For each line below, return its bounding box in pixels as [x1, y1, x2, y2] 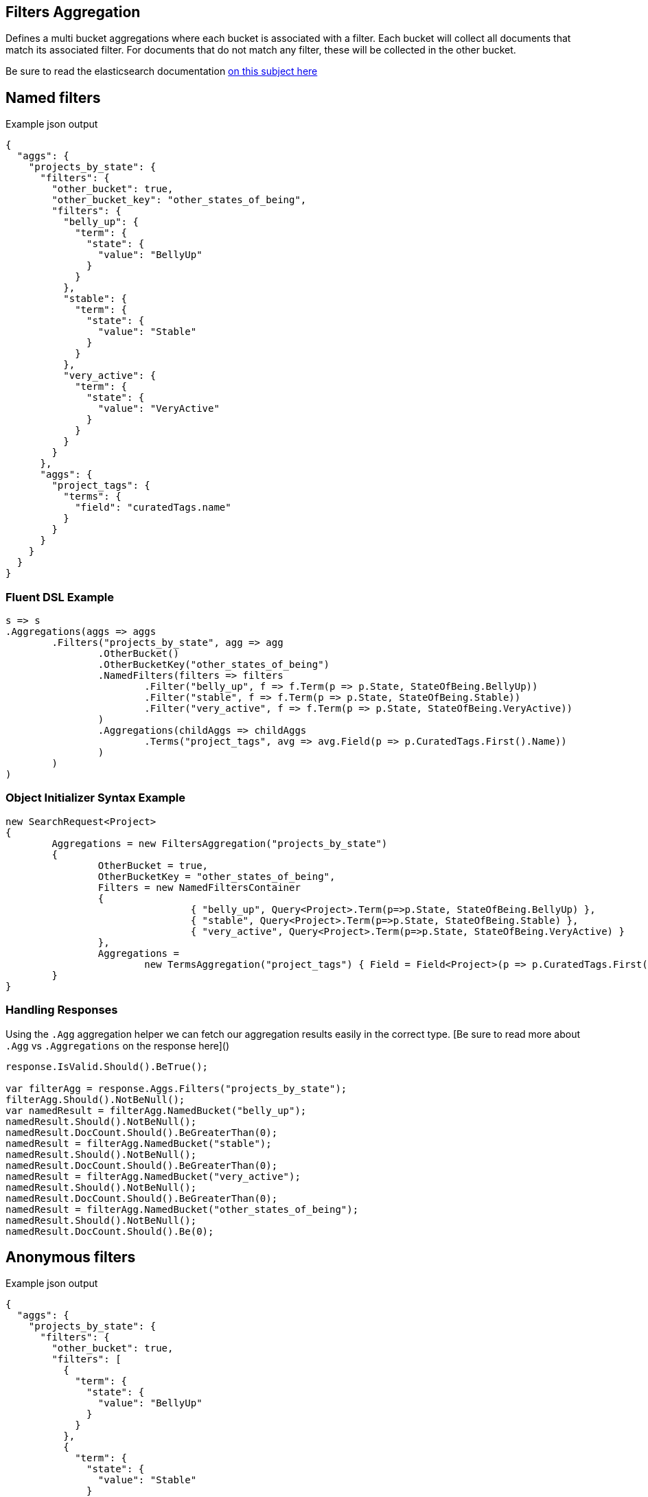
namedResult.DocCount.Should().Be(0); [5, 1225, 214, 1237]
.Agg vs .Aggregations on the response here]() [5, 1039, 230, 1052]
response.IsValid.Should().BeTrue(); [5, 1060, 209, 1072]
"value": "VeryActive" [97, 403, 220, 415]
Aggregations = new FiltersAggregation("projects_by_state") [51, 837, 388, 849]
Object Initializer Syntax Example [5, 791, 185, 805]
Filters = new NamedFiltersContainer [97, 881, 301, 893]
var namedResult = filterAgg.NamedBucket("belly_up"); [5, 1104, 307, 1116]
